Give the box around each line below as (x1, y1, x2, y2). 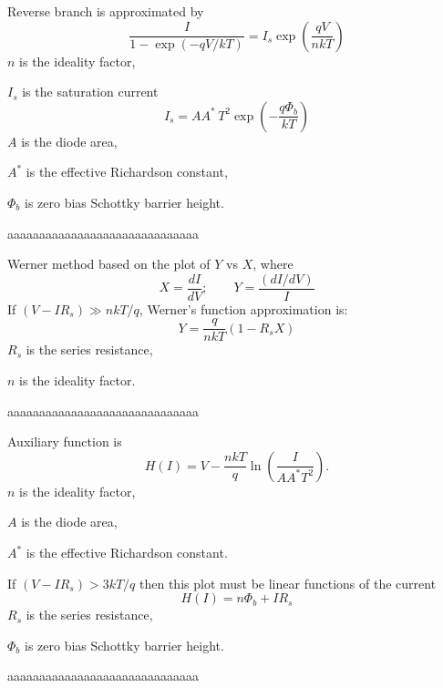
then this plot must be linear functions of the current (139, 573, 437, 592)
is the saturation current (22, 82, 159, 101)
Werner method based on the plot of (7, 254, 211, 273)
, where (252, 254, 294, 273)
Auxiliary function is (7, 432, 122, 451)
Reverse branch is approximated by (7, 2, 204, 20)
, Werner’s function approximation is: (139, 299, 348, 318)
